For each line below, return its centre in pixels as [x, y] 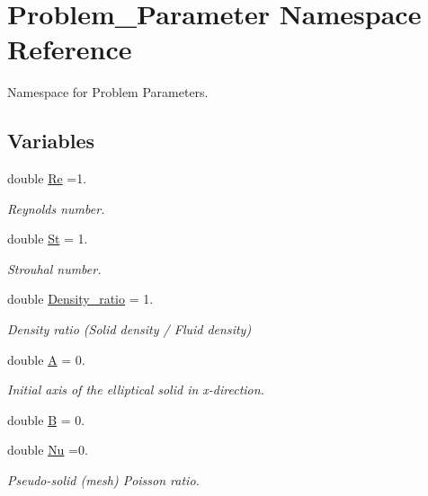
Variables [51, 141]
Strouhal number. [54, 268]
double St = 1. [48, 239]
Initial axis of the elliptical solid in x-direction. [136, 390]
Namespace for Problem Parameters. [108, 92]
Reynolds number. [56, 208]
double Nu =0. [48, 450]
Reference [70, 49]
